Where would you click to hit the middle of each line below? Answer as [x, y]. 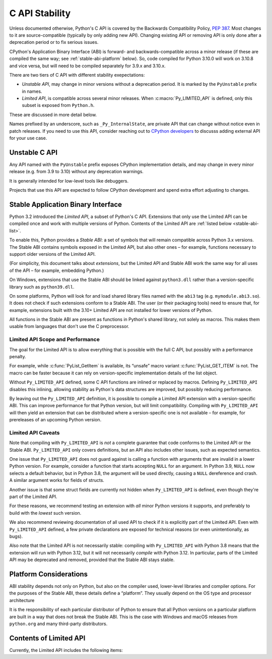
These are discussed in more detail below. [53, 115]
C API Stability [40, 13]
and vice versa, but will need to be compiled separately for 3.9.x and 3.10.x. [87, 66]
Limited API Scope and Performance [55, 340]
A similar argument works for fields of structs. [57, 480]
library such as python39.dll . [42, 287]
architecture [22, 600]
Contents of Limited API [47, 638]
